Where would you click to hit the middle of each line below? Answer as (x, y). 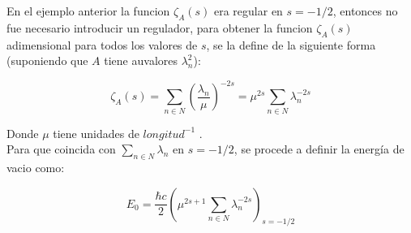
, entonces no (365, 11)
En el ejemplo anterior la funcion (88, 11)
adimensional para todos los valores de (102, 44)
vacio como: (36, 167)
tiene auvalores (141, 60)
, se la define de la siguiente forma (291, 44)
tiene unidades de (96, 133)
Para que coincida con (61, 149)
